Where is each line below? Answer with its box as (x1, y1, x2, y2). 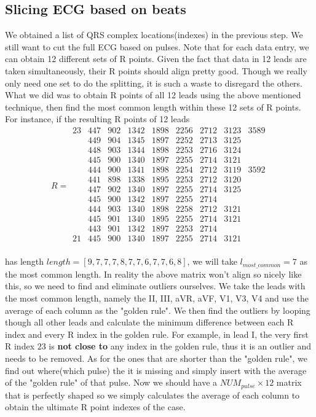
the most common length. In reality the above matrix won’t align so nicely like (5, 267, 302, 280)
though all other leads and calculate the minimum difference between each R (5, 316, 294, 329)
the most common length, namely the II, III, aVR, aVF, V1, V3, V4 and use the (5, 292, 309, 304)
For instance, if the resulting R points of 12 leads (5, 112, 190, 125)
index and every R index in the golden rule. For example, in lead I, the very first (5, 327, 309, 340)
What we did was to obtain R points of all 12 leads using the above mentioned (5, 88, 301, 101)
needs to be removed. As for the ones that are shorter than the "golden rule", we (5, 351, 308, 364)
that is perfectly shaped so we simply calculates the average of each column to (5, 388, 300, 401)
